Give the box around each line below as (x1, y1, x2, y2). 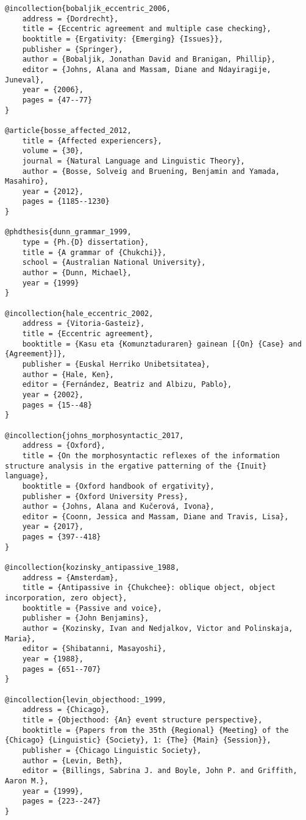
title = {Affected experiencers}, (22, 136, 162, 145)
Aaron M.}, (5, 776, 49, 785)
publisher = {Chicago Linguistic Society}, (22, 746, 202, 755)
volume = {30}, (22, 146, 84, 156)
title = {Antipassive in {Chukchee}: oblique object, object (22, 583, 276, 592)
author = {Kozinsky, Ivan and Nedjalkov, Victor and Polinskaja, (22, 624, 293, 633)
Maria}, (5, 634, 36, 643)
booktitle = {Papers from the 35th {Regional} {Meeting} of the (22, 725, 289, 735)
